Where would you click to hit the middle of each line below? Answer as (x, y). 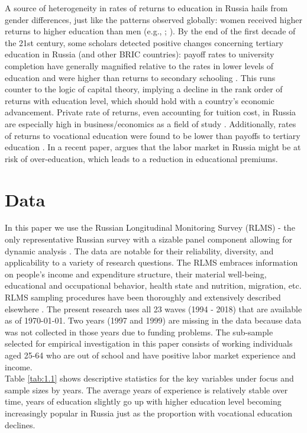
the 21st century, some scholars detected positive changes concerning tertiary (144, 42)
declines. (20, 424)
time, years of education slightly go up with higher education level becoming (143, 401)
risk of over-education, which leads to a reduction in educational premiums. (141, 158)
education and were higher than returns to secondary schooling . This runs (140, 77)
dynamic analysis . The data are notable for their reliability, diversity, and (139, 251)
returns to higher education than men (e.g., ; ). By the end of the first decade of (150, 31)
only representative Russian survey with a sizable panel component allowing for (149, 239)
